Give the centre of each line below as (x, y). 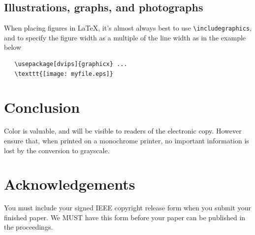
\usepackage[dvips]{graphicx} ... (71, 64)
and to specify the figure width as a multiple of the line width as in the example (125, 37)
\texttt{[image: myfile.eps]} (64, 74)
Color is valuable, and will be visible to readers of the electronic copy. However (123, 131)
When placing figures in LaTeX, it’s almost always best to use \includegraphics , (128, 28)
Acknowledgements (70, 184)
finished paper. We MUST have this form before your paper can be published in (125, 217)
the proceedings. (29, 227)
